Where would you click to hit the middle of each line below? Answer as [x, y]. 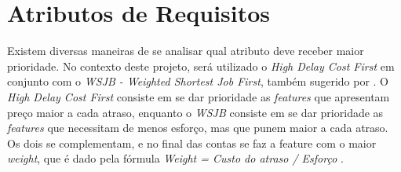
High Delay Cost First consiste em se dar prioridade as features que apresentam [199, 96]
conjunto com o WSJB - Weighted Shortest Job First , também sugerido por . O [198, 81]
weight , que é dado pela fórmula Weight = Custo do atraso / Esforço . [175, 158]
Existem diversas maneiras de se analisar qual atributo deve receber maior [186, 51]
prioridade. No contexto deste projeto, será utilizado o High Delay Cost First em [201, 66]
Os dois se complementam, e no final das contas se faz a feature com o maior [192, 143]
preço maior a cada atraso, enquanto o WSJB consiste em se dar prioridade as [195, 112]
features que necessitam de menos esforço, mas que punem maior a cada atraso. [198, 128]
